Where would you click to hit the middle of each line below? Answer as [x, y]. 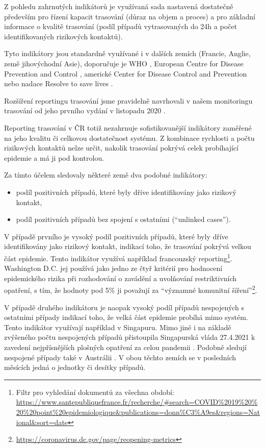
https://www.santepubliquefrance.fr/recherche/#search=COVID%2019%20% [137, 402]
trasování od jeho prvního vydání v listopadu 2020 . [85, 110]
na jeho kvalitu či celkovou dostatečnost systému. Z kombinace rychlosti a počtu [129, 138]
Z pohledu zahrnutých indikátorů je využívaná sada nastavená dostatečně [119, 6]
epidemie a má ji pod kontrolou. [54, 157]
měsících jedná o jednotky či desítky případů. [75, 367]
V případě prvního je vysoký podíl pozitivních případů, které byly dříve [116, 236]
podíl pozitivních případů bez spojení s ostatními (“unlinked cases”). [123, 219]
